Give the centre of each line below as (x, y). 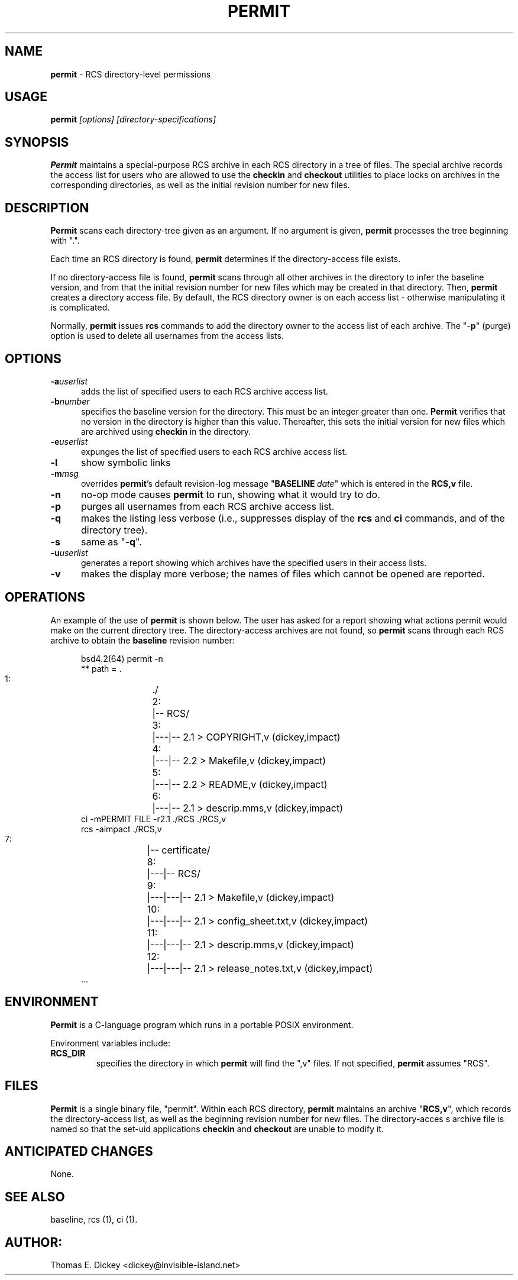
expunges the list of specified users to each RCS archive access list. (214, 451)
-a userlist (69, 381)
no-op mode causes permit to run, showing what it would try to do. (230, 494)
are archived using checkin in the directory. (166, 431)
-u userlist (69, 552)
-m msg (64, 473)
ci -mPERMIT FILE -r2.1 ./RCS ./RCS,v (154, 819)
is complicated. (80, 308)
